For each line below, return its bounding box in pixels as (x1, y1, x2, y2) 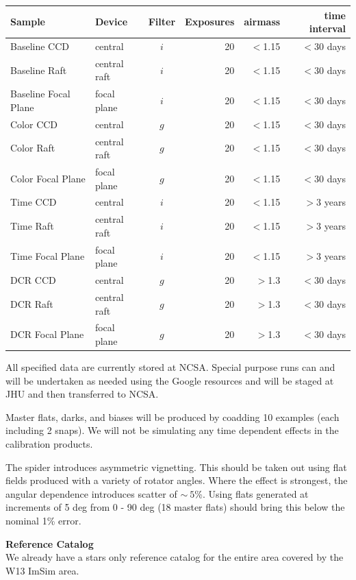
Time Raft (10, 219, 54, 233)
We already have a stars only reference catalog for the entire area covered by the (5, 550, 344, 564)
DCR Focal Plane (10, 327, 84, 341)
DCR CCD (10, 273, 56, 287)
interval (309, 21, 346, 36)
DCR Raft (10, 296, 53, 311)
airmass (244, 14, 281, 29)
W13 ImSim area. (5, 563, 79, 577)
